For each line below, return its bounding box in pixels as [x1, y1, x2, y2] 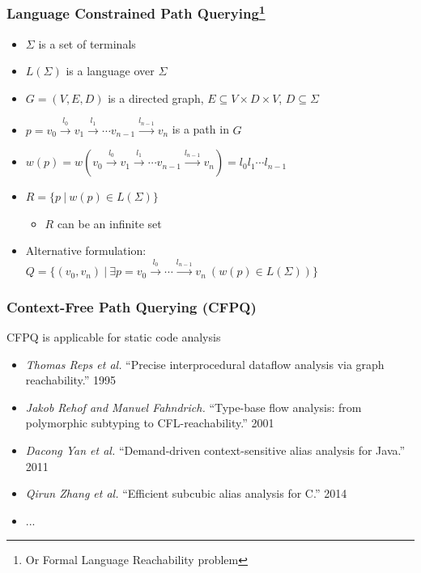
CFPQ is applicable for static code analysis [6, 329, 221, 346]
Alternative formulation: [25, 242, 147, 259]
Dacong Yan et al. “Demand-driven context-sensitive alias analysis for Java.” [25, 442, 406, 459]
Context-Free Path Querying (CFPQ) [6, 296, 257, 316]
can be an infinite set [57, 214, 162, 231]
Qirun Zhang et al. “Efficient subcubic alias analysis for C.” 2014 [25, 485, 347, 502]
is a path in [172, 121, 229, 138]
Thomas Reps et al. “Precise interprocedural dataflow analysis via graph [25, 355, 385, 372]
